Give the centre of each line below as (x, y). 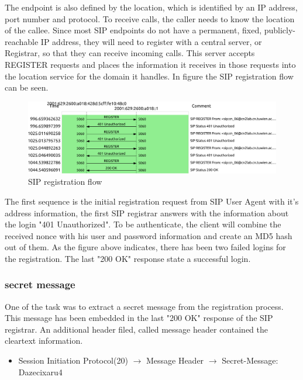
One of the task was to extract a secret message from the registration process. (144, 306)
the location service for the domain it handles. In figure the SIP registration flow (149, 76)
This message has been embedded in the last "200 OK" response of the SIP (139, 318)
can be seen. (27, 87)
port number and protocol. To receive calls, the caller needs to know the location (150, 18)
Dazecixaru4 (40, 372)
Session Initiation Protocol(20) (73, 360)
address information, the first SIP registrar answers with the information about (147, 213)
